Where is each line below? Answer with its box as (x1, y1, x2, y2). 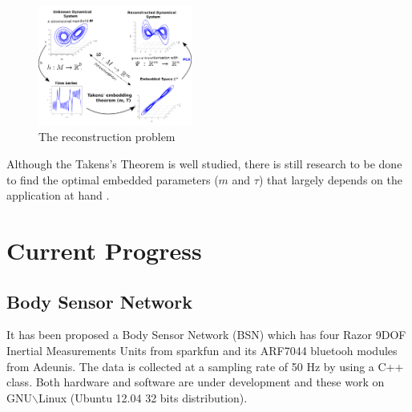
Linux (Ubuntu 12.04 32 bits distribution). (38, 389, 248, 406)
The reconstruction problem (38, 128, 176, 145)
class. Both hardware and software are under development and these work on (6, 374, 385, 390)
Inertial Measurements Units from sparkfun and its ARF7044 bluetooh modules (6, 341, 398, 358)
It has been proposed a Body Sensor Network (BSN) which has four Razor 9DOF (6, 326, 406, 343)
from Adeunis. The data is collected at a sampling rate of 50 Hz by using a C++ (6, 357, 404, 374)
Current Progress (6, 233, 202, 266)
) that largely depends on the (258, 171, 402, 188)
